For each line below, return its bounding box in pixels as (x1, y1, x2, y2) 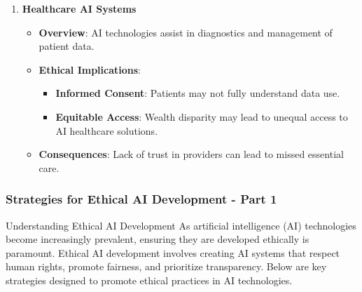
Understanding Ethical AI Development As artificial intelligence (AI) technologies (6, 218, 356, 232)
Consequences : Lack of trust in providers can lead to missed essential (39, 147, 344, 161)
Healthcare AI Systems (22, 1, 137, 15)
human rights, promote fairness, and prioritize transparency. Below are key (6, 259, 327, 274)
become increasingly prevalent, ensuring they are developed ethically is (6, 232, 309, 246)
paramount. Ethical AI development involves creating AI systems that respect (6, 245, 340, 260)
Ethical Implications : (39, 62, 141, 77)
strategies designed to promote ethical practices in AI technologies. (6, 272, 293, 287)
